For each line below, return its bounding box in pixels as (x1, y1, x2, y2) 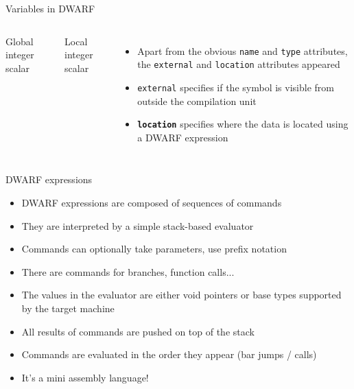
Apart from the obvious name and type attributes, (137, 43, 348, 58)
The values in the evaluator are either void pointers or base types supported (21, 287, 342, 302)
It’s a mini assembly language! (21, 370, 149, 384)
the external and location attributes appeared (137, 57, 340, 71)
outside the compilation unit (137, 93, 257, 108)
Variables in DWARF (5, 1, 95, 15)
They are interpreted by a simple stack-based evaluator (21, 218, 254, 233)
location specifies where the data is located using (137, 117, 349, 131)
